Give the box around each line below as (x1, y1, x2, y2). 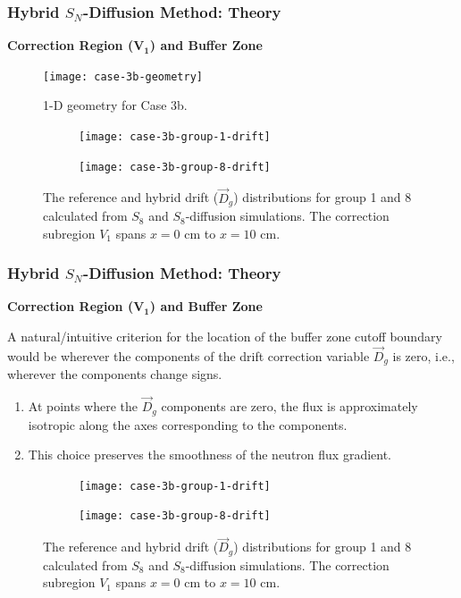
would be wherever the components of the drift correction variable (7, 346, 370, 365)
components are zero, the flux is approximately (161, 397, 418, 416)
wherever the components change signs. (7, 365, 222, 383)
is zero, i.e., (392, 346, 455, 365)
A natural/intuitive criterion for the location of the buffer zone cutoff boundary (7, 327, 442, 346)
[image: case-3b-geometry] (43, 70, 203, 83)
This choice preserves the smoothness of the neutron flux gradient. (28, 445, 392, 464)
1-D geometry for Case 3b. (43, 96, 188, 114)
